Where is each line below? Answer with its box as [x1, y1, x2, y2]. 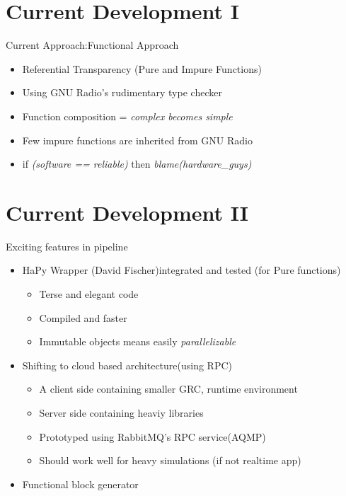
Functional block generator [22, 476, 139, 491]
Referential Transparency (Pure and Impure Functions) [22, 61, 262, 76]
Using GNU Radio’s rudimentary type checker [22, 85, 222, 100]
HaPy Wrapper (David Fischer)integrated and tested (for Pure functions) [22, 263, 341, 277]
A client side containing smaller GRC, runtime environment [39, 381, 298, 396]
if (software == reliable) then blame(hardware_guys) [22, 156, 252, 171]
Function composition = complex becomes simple [22, 108, 233, 123]
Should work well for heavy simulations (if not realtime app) [39, 453, 301, 468]
